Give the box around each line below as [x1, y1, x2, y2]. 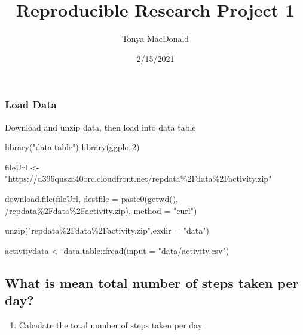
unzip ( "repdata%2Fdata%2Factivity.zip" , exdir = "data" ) [5, 224, 209, 237]
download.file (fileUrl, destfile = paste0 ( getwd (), [5, 192, 179, 204]
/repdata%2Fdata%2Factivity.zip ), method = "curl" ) [5, 204, 197, 216]
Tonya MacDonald [121, 32, 189, 45]
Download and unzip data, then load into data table [5, 120, 196, 133]
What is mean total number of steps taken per [5, 273, 299, 291]
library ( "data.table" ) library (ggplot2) [5, 141, 140, 153]
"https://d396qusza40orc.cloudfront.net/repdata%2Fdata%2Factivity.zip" [5, 172, 272, 185]
